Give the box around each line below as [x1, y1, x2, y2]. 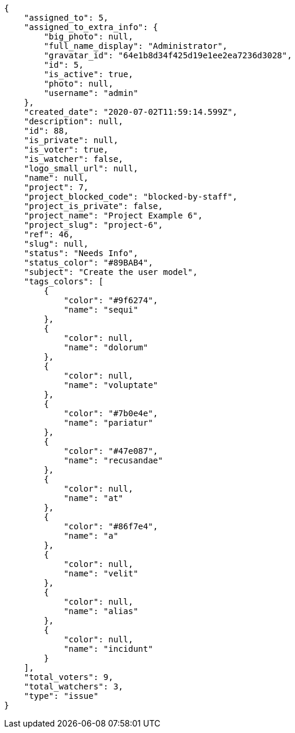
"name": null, [24, 173, 89, 183]
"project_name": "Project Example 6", [24, 211, 203, 220]
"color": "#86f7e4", [64, 522, 158, 531]
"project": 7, [24, 183, 89, 192]
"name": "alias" [64, 606, 138, 616]
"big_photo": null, [44, 32, 134, 41]
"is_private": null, [24, 135, 118, 145]
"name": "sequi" [64, 305, 138, 314]
